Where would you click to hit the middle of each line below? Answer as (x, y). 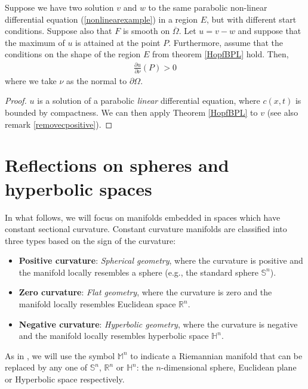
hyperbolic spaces (78, 188)
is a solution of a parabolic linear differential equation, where (149, 101)
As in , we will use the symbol (60, 355)
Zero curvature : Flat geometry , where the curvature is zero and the (145, 292)
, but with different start (251, 19)
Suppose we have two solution (59, 7)
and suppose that (269, 31)
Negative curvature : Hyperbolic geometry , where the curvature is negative (158, 324)
